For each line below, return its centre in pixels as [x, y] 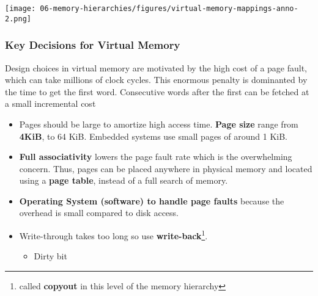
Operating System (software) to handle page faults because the [152, 200]
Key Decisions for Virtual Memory [93, 45]
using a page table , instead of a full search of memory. [124, 180]
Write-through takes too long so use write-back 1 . [113, 235]
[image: [20, 9]
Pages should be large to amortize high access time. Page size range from [159, 124]
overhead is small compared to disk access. [99, 213]
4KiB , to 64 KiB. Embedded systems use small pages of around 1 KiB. [153, 136]
